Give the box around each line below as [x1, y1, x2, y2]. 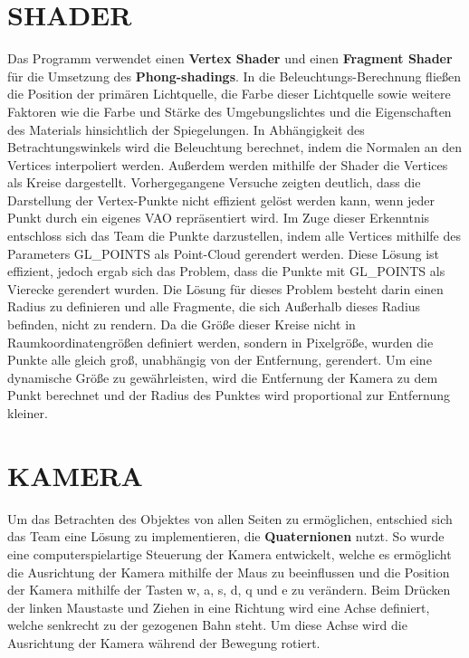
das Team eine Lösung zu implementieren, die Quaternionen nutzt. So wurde [7, 527, 445, 546]
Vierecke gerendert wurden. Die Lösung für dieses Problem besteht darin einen [7, 279, 444, 298]
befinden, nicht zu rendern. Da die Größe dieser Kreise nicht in [7, 315, 356, 334]
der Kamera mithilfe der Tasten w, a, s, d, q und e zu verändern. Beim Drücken [7, 580, 451, 599]
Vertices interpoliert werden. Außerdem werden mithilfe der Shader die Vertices [7, 155, 448, 174]
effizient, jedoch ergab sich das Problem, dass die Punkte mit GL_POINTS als [7, 262, 445, 281]
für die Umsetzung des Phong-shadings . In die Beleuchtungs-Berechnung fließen [7, 66, 461, 85]
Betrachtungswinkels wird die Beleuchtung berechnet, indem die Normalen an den [7, 138, 462, 157]
